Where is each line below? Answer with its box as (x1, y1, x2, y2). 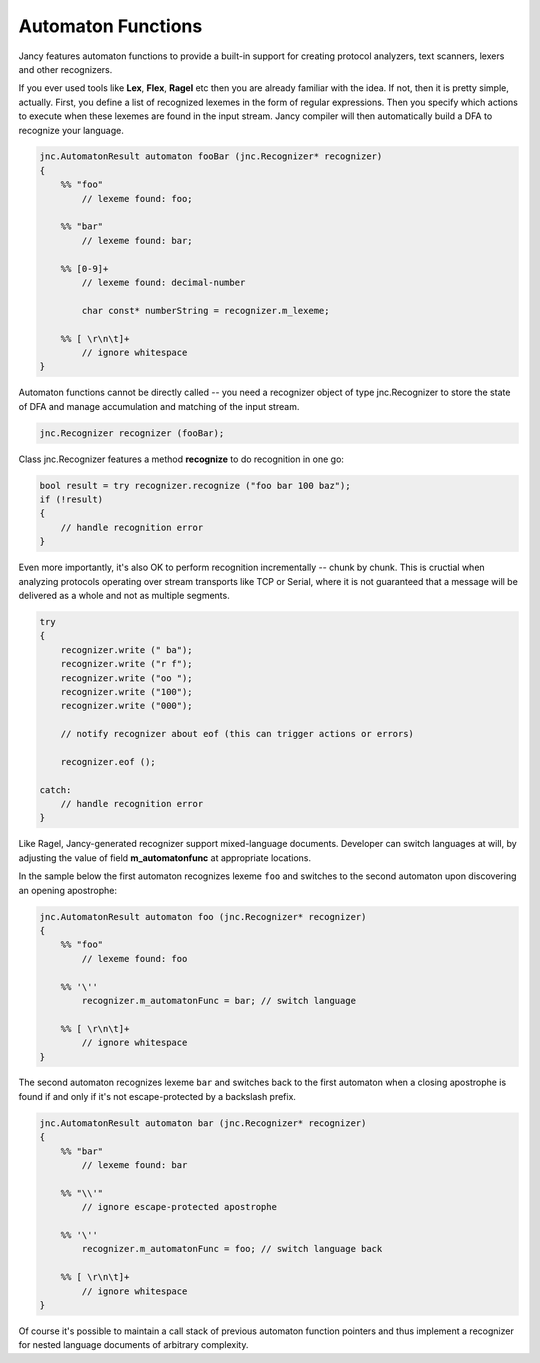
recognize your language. (18, 124, 124, 136)
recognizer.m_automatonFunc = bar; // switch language (81, 995, 357, 1006)
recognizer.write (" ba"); (60, 644, 194, 655)
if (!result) (39, 494, 104, 505)
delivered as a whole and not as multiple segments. (18, 590, 230, 601)
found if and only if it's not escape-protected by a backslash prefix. (18, 1090, 297, 1102)
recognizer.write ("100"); (60, 686, 194, 697)
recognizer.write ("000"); (60, 700, 194, 712)
